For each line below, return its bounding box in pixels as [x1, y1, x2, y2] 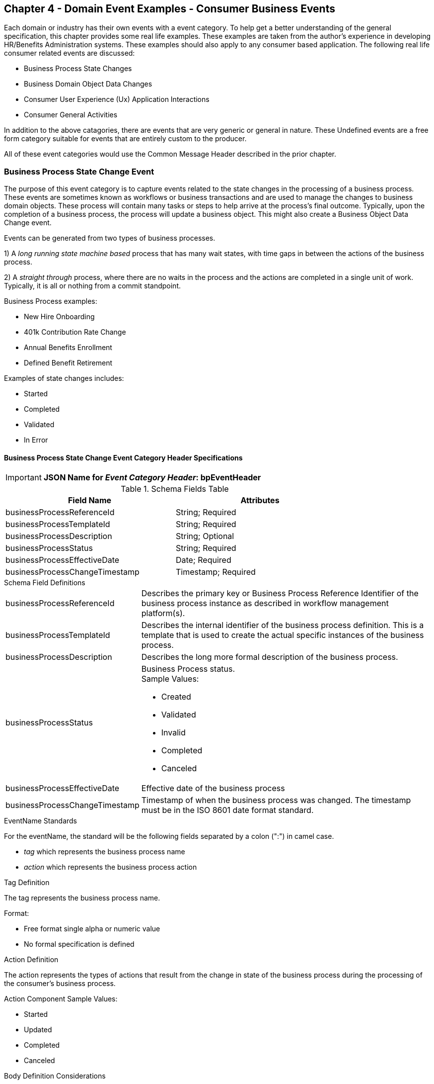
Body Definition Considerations [4, 1072, 106, 1081]
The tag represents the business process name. [4, 894, 160, 903]
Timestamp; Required [176, 567, 256, 577]
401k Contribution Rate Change [24, 328, 126, 337]
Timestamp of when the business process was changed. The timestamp [141, 795, 411, 806]
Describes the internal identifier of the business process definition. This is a [141, 620, 424, 631]
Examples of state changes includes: [4, 374, 124, 383]
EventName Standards [4, 816, 77, 825]
